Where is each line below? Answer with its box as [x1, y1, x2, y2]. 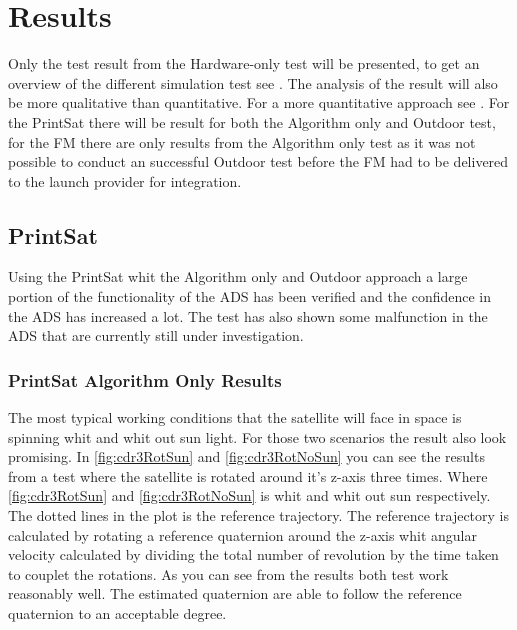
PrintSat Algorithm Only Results [8, 367, 282, 392]
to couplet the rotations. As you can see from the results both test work [8, 563, 449, 584]
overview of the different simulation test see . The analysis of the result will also [8, 72, 498, 93]
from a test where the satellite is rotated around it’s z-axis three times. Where [8, 465, 488, 486]
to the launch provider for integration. [8, 170, 242, 191]
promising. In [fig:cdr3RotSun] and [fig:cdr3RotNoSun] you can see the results [8, 446, 485, 467]
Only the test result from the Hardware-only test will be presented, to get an [8, 53, 480, 74]
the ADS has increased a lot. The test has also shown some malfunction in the [8, 305, 488, 326]
